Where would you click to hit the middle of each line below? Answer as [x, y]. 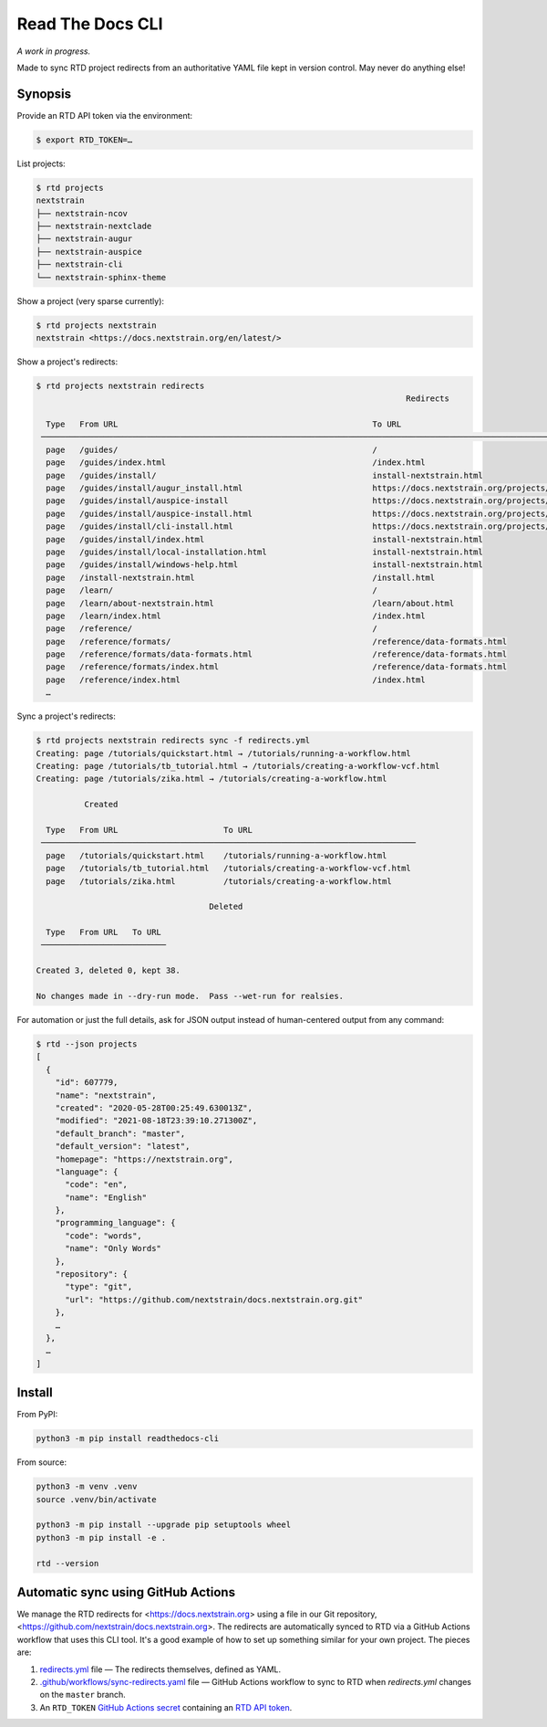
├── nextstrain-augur [84, 239]
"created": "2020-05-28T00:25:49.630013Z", [154, 1108]
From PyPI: [37, 1415]
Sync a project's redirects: [66, 716]
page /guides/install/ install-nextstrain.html [264, 475]
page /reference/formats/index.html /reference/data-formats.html [277, 667]
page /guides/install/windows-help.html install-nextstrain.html [264, 565]
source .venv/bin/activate [96, 1499]
